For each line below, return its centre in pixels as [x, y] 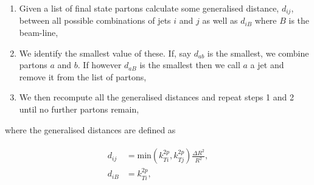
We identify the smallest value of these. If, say [105, 53]
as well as [220, 20]
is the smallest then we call [190, 65]
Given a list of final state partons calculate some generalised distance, [149, 8]
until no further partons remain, [79, 109]
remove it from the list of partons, [83, 76]
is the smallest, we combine [258, 53]
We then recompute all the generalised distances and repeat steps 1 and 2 [156, 97]
